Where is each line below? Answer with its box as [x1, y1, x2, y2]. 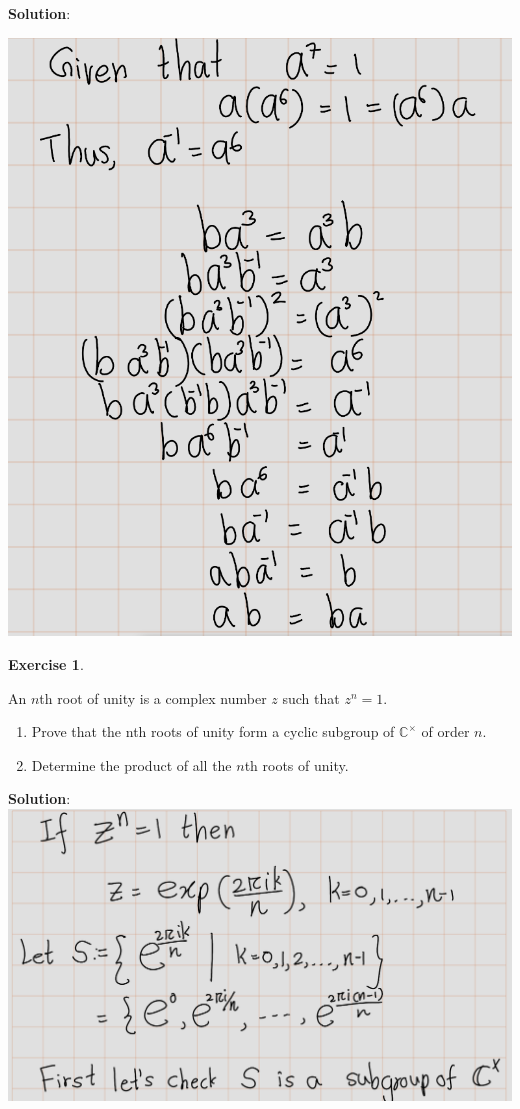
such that [282, 687, 340, 708]
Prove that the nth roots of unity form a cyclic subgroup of [31, 721, 395, 742]
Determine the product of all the [31, 754, 232, 775]
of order [421, 721, 470, 742]
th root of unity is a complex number [39, 687, 267, 708]
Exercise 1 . [8, 654, 84, 674]
